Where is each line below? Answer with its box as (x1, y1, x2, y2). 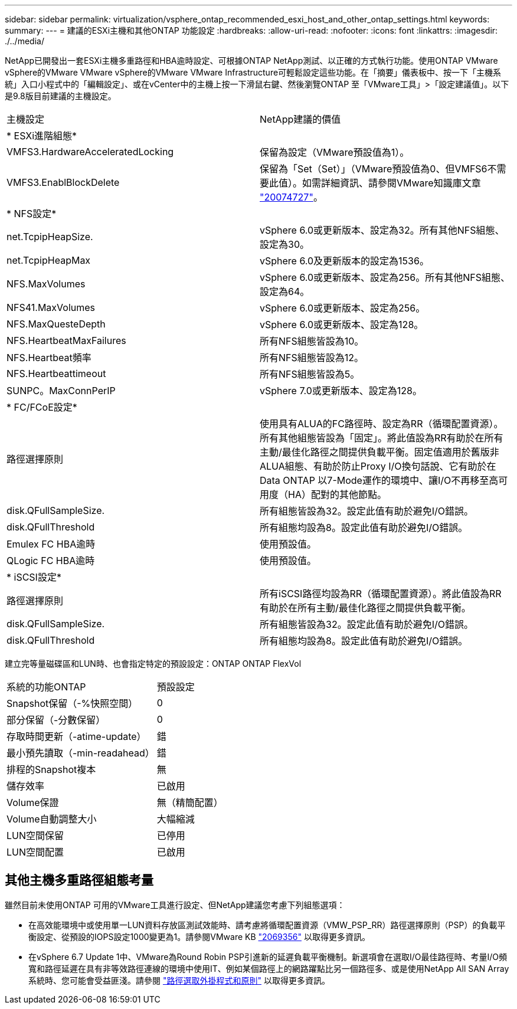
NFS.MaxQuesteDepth (6, 318, 106, 330)
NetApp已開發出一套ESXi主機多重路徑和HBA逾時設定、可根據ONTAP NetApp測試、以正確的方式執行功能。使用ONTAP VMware (5, 55, 498, 65)
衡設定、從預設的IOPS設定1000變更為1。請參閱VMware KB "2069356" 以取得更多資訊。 (28, 931, 370, 942)
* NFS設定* (6, 208, 57, 220)
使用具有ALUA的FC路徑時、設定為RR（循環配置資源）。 (260, 418, 503, 430)
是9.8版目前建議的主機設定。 (5, 91, 116, 101)
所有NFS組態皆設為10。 (260, 335, 364, 347)
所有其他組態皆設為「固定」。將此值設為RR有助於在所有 (260, 432, 503, 444)
